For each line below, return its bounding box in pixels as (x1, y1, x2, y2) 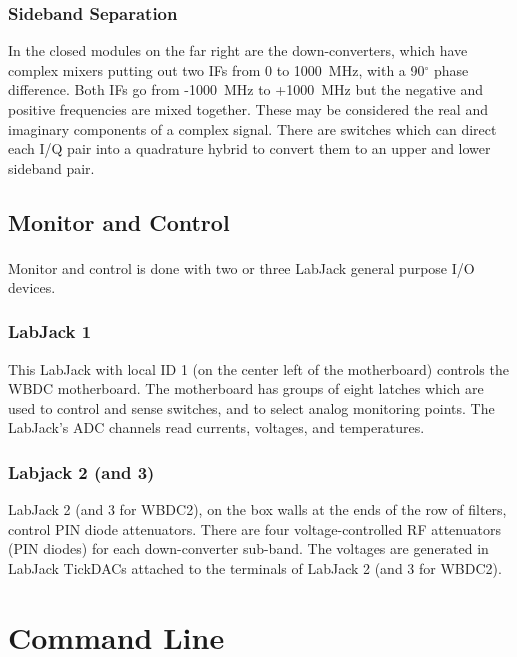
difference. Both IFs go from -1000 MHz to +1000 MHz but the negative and (8, 79, 483, 100)
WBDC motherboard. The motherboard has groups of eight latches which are (8, 378, 484, 399)
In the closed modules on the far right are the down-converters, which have (8, 40, 468, 61)
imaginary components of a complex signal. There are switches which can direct (8, 118, 497, 139)
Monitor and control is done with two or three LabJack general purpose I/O (8, 257, 475, 278)
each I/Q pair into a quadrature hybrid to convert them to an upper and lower (8, 138, 491, 159)
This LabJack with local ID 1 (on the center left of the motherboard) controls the (8, 358, 509, 379)
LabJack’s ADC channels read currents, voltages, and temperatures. (8, 417, 425, 438)
